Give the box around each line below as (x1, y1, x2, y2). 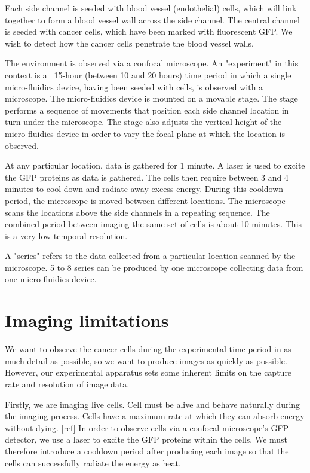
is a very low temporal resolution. (5, 229, 128, 242)
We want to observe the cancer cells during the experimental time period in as (5, 343, 291, 355)
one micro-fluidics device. (5, 273, 97, 285)
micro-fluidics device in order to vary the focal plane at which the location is (5, 127, 285, 139)
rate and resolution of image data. (5, 377, 130, 390)
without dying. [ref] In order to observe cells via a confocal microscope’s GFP (5, 421, 289, 434)
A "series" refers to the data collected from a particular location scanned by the (5, 249, 296, 262)
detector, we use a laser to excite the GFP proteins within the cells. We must (5, 433, 288, 445)
